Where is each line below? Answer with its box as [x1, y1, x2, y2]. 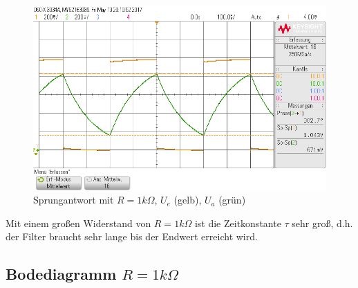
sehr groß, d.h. [292, 215, 353, 230]
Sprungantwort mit [33, 192, 114, 207]
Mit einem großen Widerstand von [6, 215, 151, 230]
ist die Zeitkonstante [194, 215, 281, 230]
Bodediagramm [6, 263, 117, 285]
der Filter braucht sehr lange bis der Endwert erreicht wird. [6, 229, 258, 244]
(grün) [218, 192, 246, 207]
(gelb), [173, 192, 202, 207]
